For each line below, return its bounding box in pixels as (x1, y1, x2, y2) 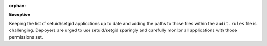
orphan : (9, 3, 26, 8)
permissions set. (9, 34, 43, 40)
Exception (9, 12, 31, 17)
